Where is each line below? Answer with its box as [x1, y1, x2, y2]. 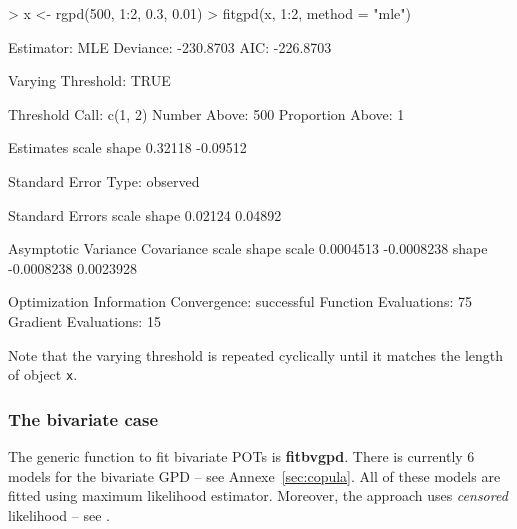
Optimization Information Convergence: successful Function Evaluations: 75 [8, 291, 472, 312]
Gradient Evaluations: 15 [8, 310, 161, 331]
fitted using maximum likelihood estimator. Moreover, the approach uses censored [8, 485, 508, 506]
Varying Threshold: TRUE [8, 70, 171, 91]
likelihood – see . [8, 504, 110, 525]
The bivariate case [8, 406, 158, 431]
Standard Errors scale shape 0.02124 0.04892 [8, 204, 282, 225]
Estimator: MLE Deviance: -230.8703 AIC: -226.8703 [8, 36, 332, 57]
